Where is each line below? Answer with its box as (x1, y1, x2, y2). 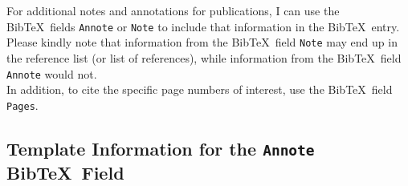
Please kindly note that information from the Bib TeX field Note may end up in (6, 34, 398, 51)
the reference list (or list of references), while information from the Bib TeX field (6, 49, 402, 66)
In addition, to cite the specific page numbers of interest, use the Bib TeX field (6, 81, 393, 98)
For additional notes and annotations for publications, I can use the (6, 2, 340, 18)
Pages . (6, 96, 39, 113)
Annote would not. (6, 65, 97, 82)
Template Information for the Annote (6, 135, 315, 160)
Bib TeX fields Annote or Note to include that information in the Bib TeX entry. (6, 18, 400, 34)
